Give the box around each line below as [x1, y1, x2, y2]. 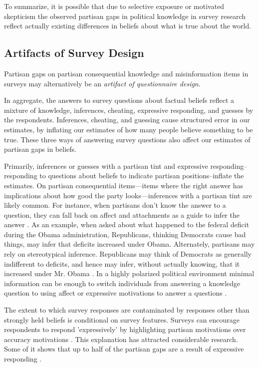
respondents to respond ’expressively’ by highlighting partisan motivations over [4, 324, 246, 335]
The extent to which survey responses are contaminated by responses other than [4, 305, 250, 315]
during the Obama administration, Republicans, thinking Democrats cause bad [4, 229, 246, 239]
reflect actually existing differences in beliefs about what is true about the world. [4, 20, 252, 31]
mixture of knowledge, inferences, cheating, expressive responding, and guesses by [4, 104, 254, 115]
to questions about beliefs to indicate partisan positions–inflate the [39, 170, 244, 181]
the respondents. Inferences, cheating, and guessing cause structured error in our [4, 114, 250, 125]
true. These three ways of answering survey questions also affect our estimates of [4, 134, 251, 144]
